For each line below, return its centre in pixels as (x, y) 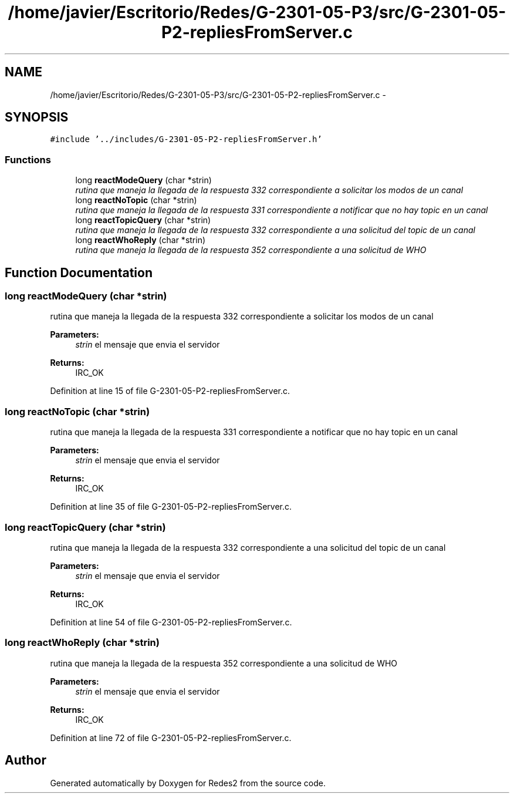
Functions (28, 159)
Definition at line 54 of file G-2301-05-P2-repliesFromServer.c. (171, 622)
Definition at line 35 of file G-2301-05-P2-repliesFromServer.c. (171, 507)
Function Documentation (79, 272)
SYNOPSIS (37, 117)
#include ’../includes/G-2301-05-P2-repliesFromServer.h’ (186, 139)
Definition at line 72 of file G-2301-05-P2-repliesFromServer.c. (171, 738)
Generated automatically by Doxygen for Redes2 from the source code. (188, 783)
